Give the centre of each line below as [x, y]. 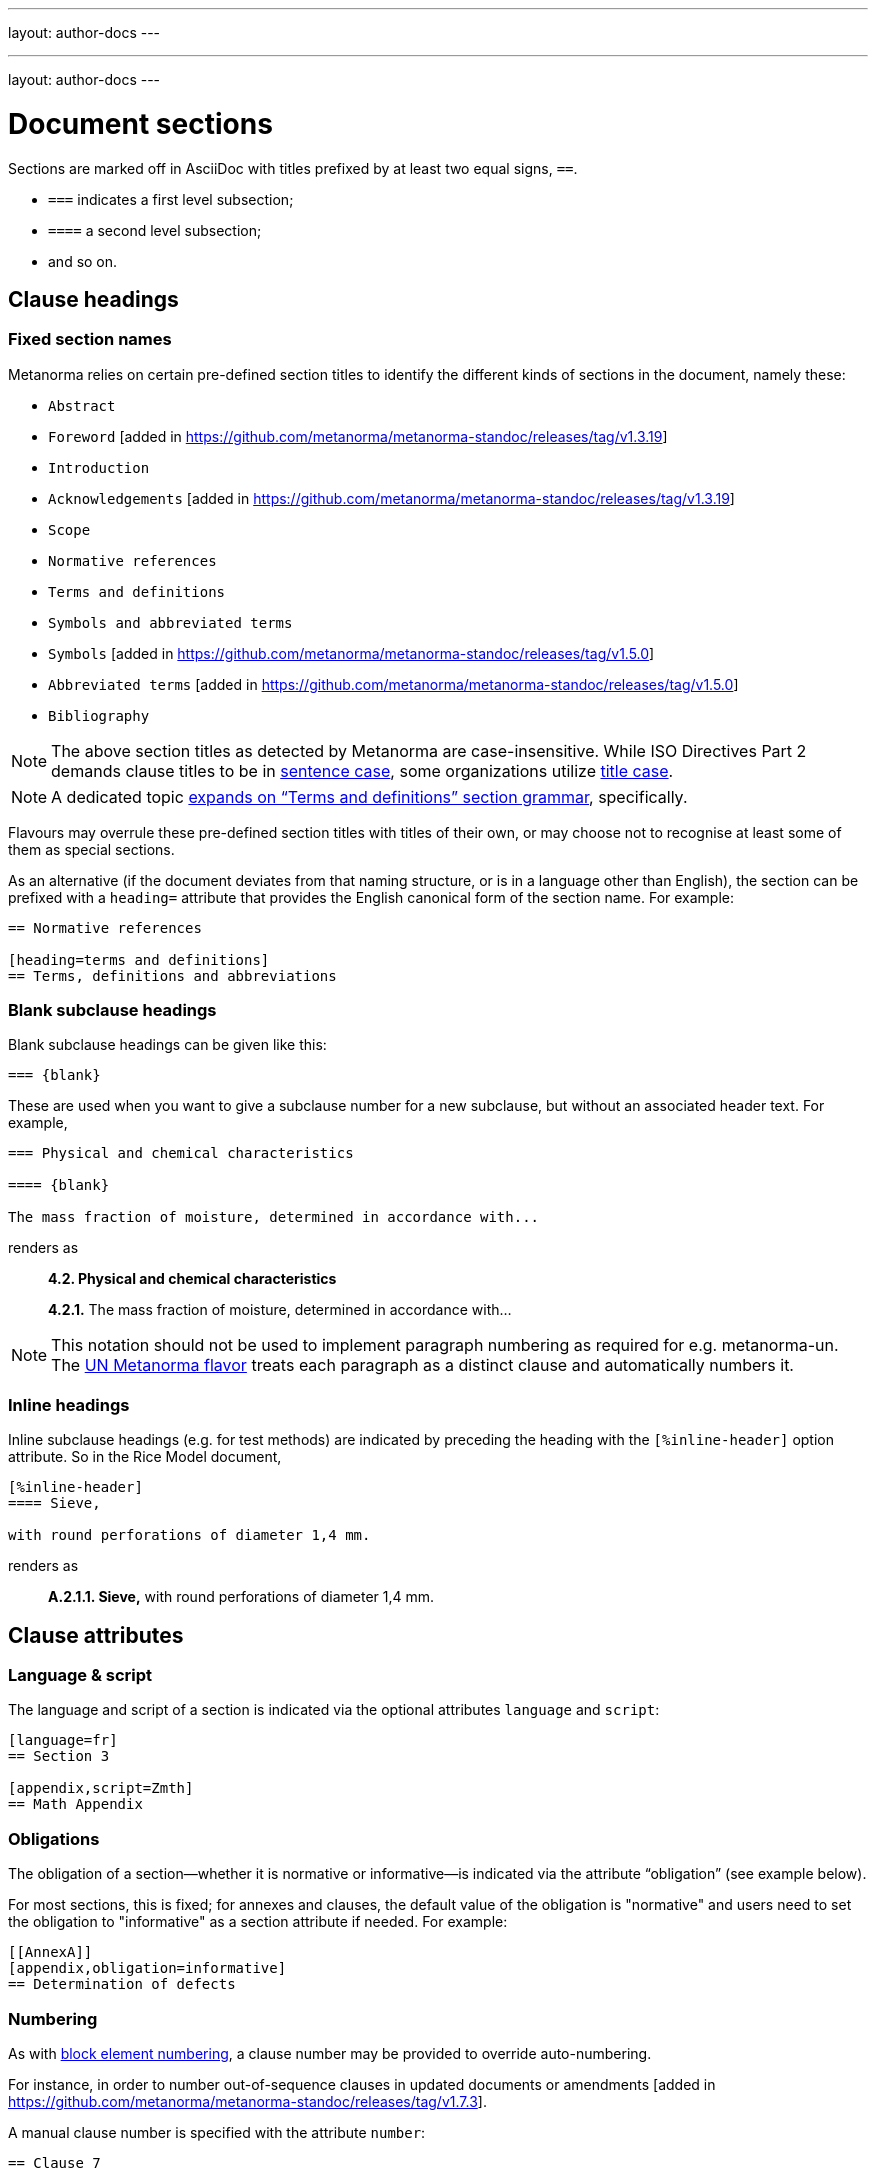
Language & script [80, 1675]
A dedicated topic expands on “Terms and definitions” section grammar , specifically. [369, 796]
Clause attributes [96, 1635]
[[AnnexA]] [50, 1952]
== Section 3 [59, 1756]
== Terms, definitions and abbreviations [172, 975]
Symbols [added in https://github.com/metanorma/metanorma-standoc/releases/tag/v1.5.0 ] [351, 653]
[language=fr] [63, 1740]
